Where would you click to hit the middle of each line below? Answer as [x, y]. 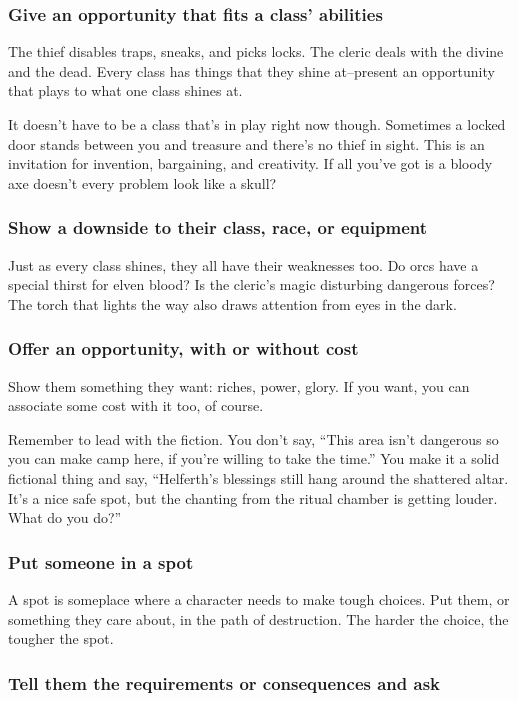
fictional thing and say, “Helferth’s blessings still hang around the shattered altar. [258, 477]
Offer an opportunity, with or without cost [183, 348]
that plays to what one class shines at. [125, 90]
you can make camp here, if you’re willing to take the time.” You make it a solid [254, 458]
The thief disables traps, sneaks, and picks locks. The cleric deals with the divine [256, 51]
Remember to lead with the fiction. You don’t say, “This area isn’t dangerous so [253, 438]
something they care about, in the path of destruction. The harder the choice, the [258, 618]
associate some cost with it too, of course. [136, 405]
